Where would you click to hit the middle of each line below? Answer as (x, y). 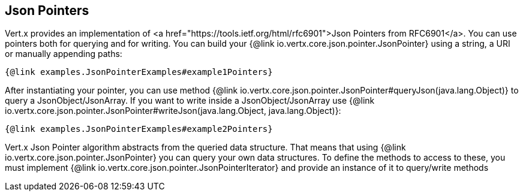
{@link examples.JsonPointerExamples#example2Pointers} (139, 129)
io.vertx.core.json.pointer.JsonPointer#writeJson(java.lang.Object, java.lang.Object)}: (173, 111)
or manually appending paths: (64, 54)
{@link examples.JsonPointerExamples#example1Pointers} (139, 72)
